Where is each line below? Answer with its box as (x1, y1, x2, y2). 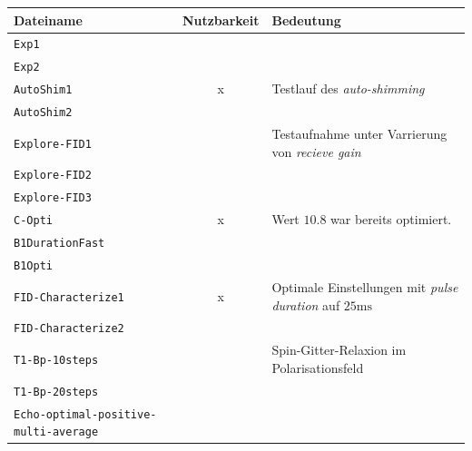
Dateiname (14, 10, 83, 29)
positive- (98, 407, 157, 421)
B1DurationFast (14, 237, 105, 250)
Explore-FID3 (14, 191, 92, 205)
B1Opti (14, 260, 53, 273)
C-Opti (14, 214, 53, 228)
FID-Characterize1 (14, 290, 124, 304)
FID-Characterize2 (14, 322, 124, 336)
